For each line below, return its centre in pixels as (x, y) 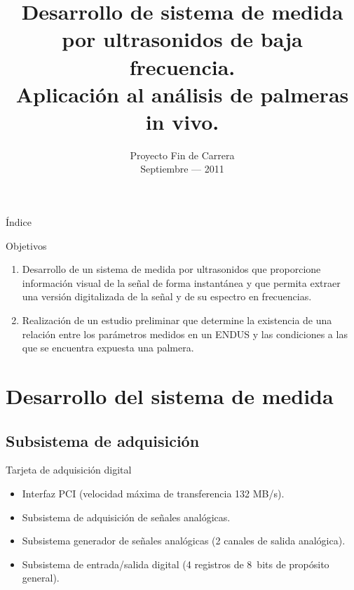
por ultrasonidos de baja (182, 39)
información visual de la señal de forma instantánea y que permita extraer (181, 282)
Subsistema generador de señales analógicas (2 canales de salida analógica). (184, 541)
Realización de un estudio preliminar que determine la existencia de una (177, 320)
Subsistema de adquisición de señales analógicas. (126, 517)
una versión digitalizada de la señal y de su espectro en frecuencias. (167, 296)
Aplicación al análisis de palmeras (182, 94)
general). (41, 578)
